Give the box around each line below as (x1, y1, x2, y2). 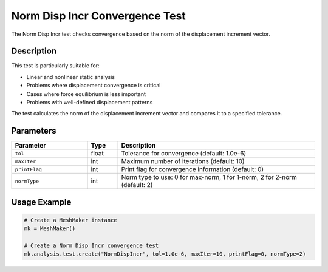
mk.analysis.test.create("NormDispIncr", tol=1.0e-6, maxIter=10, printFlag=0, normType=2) (24, 251, 306, 257)
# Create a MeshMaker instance (24, 216, 118, 223)
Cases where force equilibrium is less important (26, 90, 146, 97)
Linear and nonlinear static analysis (26, 73, 115, 80)
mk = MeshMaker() (24, 225, 76, 232)
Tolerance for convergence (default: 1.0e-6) (121, 149, 247, 158)
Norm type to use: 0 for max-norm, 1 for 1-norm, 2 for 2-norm (121, 173, 298, 182)
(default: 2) (121, 181, 153, 189)
